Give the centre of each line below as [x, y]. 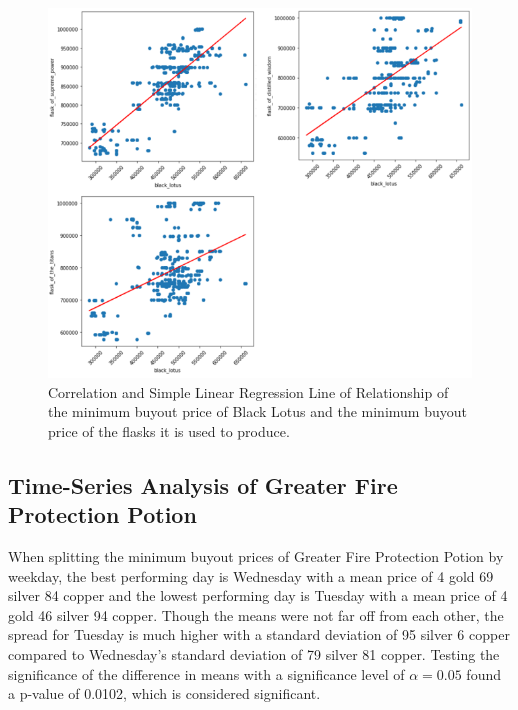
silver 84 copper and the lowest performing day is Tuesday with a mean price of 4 [258, 595]
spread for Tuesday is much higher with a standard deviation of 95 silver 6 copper [259, 634]
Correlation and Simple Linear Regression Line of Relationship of [248, 391]
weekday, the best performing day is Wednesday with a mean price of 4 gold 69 [251, 575]
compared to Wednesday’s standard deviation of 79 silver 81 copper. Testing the [254, 654]
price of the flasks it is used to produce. [169, 430]
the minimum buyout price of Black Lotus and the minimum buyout [257, 411]
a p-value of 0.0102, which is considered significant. [164, 693]
